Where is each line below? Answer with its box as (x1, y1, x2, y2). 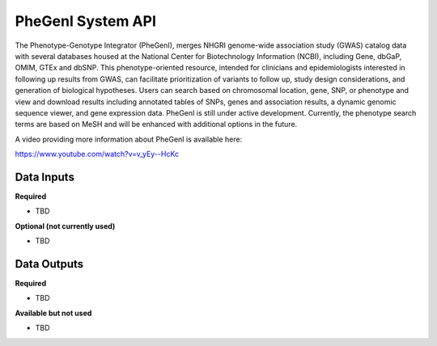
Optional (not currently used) (15, 221, 116, 230)
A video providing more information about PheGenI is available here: (15, 134, 243, 144)
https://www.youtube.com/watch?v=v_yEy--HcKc (15, 150, 180, 159)
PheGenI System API (15, 12, 157, 30)
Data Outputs (15, 257, 84, 271)
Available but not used (15, 308, 92, 318)
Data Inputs (15, 170, 74, 184)
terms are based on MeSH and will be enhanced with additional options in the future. (15, 120, 298, 129)
